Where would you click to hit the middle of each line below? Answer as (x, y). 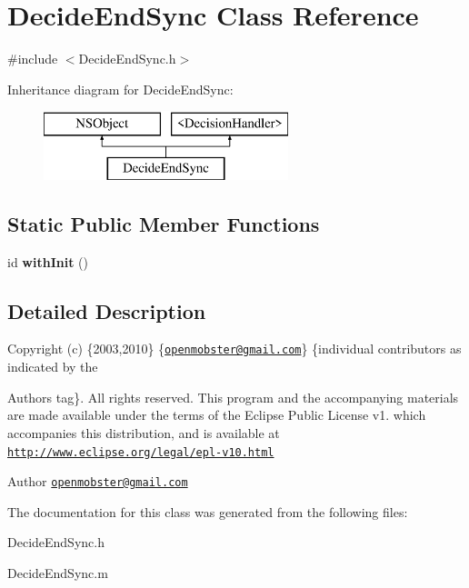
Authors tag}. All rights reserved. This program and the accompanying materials (233, 397)
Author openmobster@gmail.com (98, 481)
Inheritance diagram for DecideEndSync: (120, 89)
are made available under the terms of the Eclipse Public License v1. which (217, 415)
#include (33, 59)
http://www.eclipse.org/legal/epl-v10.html (141, 452)
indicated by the (53, 367)
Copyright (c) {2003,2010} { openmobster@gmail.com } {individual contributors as (234, 349)
